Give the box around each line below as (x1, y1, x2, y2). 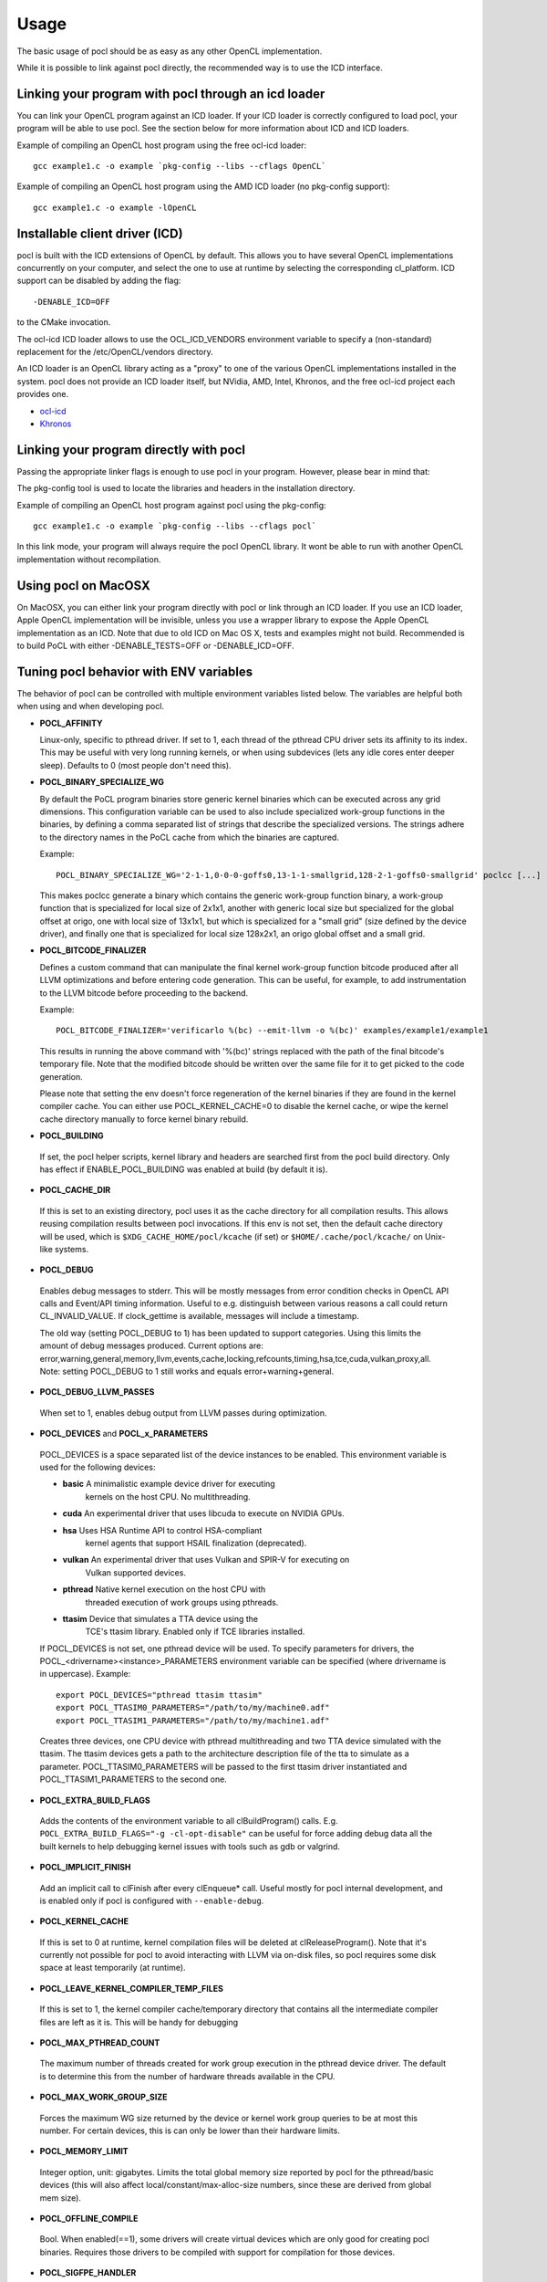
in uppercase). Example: (39, 1669, 131, 1680)
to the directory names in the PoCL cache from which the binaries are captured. (39, 832, 339, 843)
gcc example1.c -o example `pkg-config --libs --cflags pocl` (33, 521, 317, 531)
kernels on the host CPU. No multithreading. (85, 1491, 251, 1502)
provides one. (16, 389, 68, 400)
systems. (55, 1243, 89, 1254)
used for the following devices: (39, 1461, 156, 1472)
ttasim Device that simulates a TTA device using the (62, 1613, 259, 1624)
